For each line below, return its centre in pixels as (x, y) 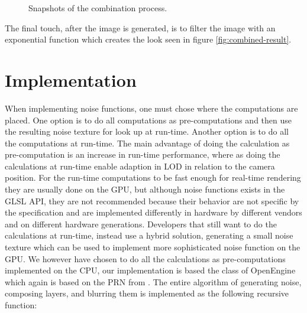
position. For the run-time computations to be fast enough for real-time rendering (153, 177)
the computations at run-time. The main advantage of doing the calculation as (147, 143)
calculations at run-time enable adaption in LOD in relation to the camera (140, 166)
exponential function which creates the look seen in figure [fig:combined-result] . (148, 39)
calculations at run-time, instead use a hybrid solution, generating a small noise (149, 235)
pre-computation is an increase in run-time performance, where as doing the (143, 154)
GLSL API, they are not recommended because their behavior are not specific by (152, 200)
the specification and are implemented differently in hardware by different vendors (153, 212)
